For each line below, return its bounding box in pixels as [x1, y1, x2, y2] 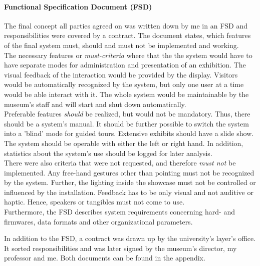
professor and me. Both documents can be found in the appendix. [4, 252, 205, 263]
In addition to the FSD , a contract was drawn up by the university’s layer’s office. [4, 233, 256, 243]
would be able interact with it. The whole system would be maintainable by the [4, 88, 249, 99]
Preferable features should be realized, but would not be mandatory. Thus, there [4, 108, 250, 119]
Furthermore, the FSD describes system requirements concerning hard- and [4, 206, 235, 217]
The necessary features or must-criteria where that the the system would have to [4, 49, 252, 60]
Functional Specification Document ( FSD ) [4, 1, 152, 11]
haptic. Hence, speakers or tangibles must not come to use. [4, 196, 185, 207]
